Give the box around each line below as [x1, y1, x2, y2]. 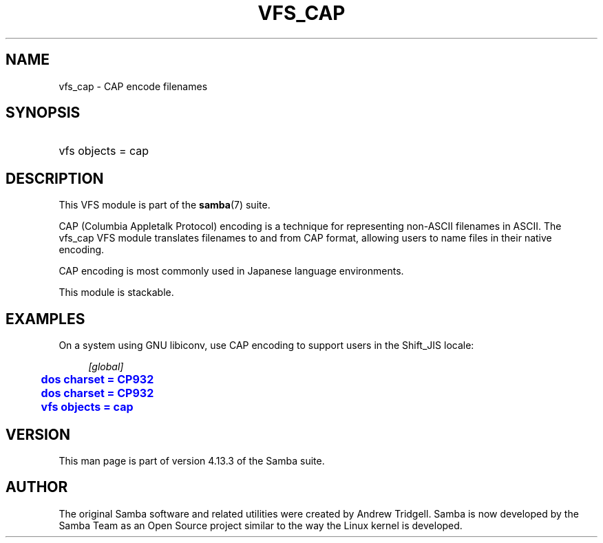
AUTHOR [6, 478, 68, 496]
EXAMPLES [6, 310, 85, 328]
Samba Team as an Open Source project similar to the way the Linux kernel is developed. [59, 519, 463, 531]
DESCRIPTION [6, 169, 104, 187]
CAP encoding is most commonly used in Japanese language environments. [59, 265, 404, 277]
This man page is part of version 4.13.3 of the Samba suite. [59, 454, 325, 467]
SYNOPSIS [6, 104, 81, 122]
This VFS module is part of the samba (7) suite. [59, 199, 271, 211]
